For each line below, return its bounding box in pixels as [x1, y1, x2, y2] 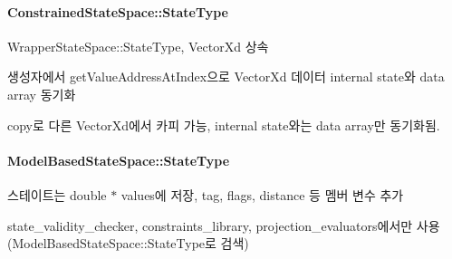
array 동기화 [7, 84, 76, 103]
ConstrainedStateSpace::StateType [7, 2, 228, 21]
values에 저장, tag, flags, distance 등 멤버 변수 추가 [120, 185, 404, 204]
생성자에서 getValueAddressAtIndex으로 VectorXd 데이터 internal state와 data [7, 67, 445, 86]
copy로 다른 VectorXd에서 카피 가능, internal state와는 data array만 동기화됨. [7, 115, 440, 134]
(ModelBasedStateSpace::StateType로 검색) [7, 234, 249, 253]
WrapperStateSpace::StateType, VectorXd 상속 [7, 36, 269, 55]
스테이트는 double [7, 185, 107, 204]
